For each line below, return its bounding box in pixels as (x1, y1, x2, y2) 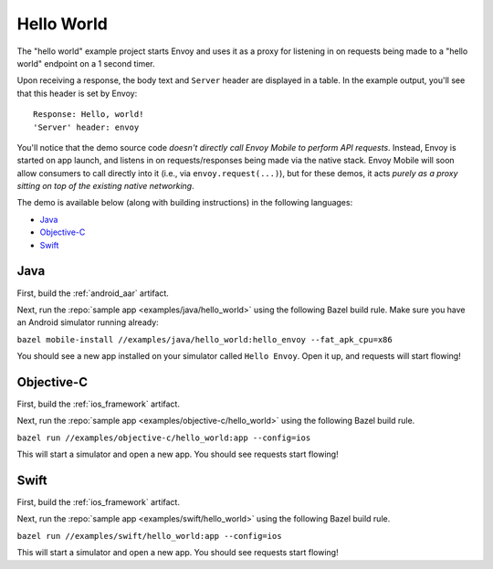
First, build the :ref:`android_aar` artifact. (16, 288, 169, 299)
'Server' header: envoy (33, 121, 140, 132)
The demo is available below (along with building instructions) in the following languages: (16, 197, 353, 208)
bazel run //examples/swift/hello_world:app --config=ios (16, 531, 282, 541)
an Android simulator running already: (16, 317, 159, 328)
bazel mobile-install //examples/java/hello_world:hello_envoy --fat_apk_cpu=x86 (16, 334, 393, 344)
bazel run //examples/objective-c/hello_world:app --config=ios (16, 432, 311, 443)
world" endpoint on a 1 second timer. (16, 58, 155, 68)
